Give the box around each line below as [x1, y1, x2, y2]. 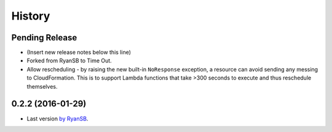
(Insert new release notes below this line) [26, 49, 132, 56]
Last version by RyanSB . [26, 115, 89, 122]
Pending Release [11, 32, 77, 43]
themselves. [26, 82, 58, 90]
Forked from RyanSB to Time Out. [26, 57, 112, 64]
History [11, 9, 50, 23]
